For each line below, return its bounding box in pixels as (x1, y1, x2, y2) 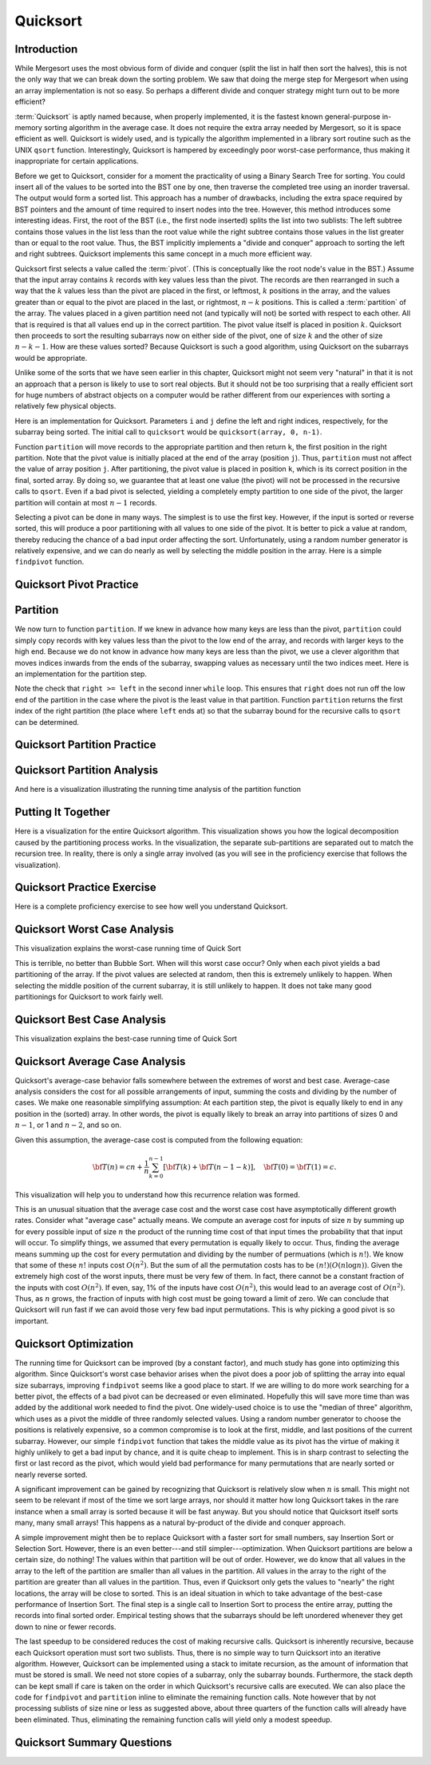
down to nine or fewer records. (14, 1621, 117, 1632)
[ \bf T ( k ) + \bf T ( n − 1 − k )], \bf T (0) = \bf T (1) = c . (163, 1162, 337, 1171)
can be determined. (14, 717, 80, 726)
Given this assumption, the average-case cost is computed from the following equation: (14, 1134, 303, 1145)
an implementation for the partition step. (14, 669, 148, 679)
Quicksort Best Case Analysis (14, 1012, 167, 1026)
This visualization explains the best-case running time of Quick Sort (14, 1034, 237, 1043)
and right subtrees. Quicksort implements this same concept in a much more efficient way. (14, 249, 313, 259)
